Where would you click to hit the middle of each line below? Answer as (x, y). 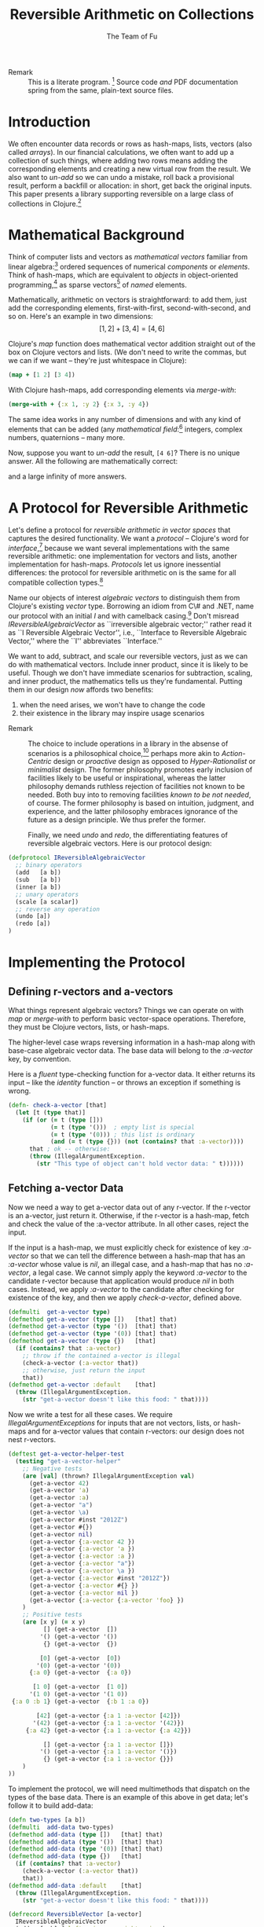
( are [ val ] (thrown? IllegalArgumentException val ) (108, 1476)
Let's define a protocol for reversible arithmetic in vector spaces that (119, 530)
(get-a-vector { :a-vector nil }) (84, 1593)
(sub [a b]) (38, 880)
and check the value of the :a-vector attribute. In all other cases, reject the (128, 1224)
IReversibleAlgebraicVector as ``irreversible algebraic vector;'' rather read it (130, 624)
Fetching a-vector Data (66, 1188)
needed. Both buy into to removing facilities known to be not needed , (139, 795)
